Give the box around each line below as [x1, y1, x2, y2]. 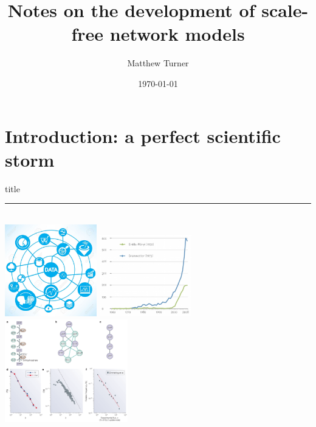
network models [109, 21, 245, 46]
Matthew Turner [127, 57, 189, 69]
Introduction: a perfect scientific [5, 123, 281, 148]
